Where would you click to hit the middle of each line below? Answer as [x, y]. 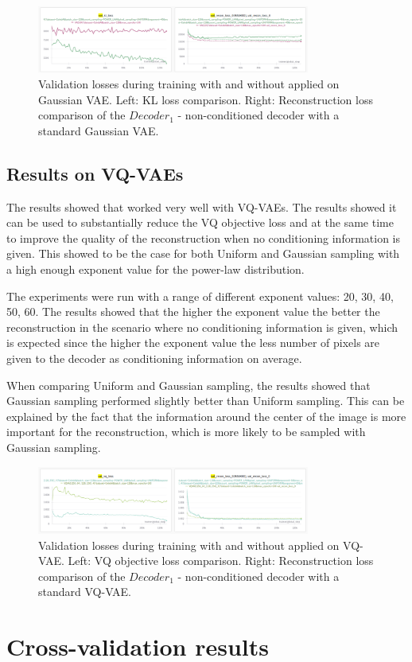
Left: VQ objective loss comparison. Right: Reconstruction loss [221, 561]
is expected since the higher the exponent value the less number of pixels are [193, 343]
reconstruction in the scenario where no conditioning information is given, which [202, 327]
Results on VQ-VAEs [95, 173]
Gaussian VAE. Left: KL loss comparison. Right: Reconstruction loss [206, 99]
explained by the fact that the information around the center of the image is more [206, 416]
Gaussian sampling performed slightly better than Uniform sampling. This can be [206, 401]
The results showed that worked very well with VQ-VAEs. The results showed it [202, 206]
